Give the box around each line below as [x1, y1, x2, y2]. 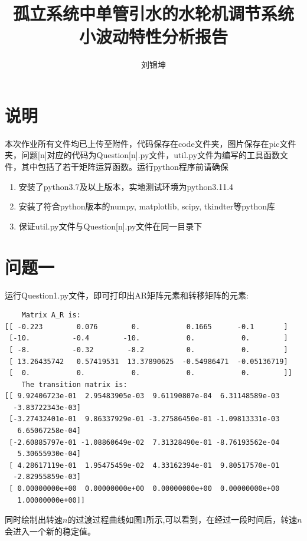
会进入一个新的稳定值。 [5, 524, 96, 537]
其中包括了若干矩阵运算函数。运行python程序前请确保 [21, 160, 228, 173]
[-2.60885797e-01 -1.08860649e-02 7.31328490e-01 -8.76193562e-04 [9, 438, 280, 447]
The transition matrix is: [21, 380, 128, 389]
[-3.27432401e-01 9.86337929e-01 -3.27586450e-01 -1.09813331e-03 [9, 415, 280, 424]
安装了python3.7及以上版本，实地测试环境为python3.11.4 [18, 180, 234, 192]
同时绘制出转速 [5, 513, 63, 526]
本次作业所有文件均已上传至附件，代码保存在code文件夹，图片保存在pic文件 [5, 137, 296, 149]
